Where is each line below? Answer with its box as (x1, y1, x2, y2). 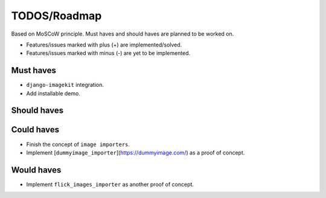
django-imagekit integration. (26, 81, 104, 89)
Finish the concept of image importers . (26, 141, 130, 148)
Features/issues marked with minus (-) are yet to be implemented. (26, 49, 191, 57)
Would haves (11, 165, 62, 175)
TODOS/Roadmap (11, 9, 102, 22)
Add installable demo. (26, 89, 81, 97)
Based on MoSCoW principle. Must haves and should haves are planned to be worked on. (11, 30, 234, 37)
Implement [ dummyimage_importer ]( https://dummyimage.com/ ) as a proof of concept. (26, 148, 245, 156)
